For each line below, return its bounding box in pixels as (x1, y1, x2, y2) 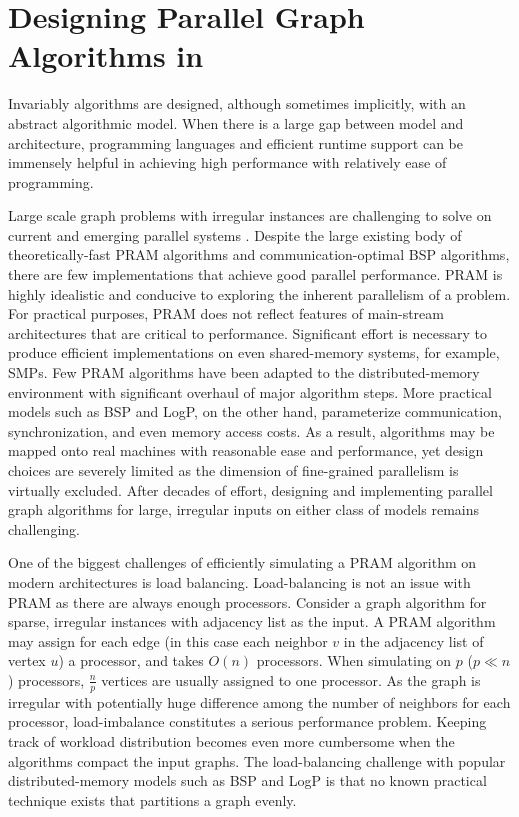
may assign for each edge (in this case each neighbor (8, 630, 328, 651)
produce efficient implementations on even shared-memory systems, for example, (8, 342, 500, 363)
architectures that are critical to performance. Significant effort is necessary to (8, 322, 487, 343)
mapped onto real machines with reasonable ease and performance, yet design (8, 440, 484, 461)
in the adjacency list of (343, 630, 484, 651)
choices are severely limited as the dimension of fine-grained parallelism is (8, 460, 459, 480)
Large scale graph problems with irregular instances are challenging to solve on (8, 205, 492, 226)
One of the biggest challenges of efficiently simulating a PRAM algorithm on (8, 552, 477, 573)
